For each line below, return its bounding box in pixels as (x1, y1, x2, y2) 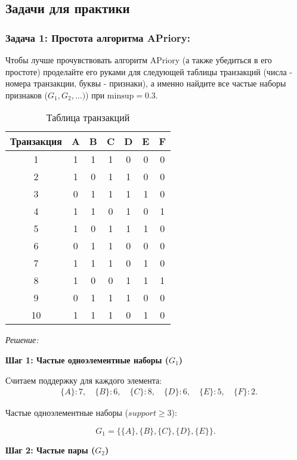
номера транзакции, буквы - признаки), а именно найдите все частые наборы (5, 77, 286, 89)
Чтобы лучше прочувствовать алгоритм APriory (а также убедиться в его (5, 54, 272, 66)
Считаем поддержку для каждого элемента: (5, 373, 162, 386)
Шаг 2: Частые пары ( (5, 443, 95, 456)
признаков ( (5, 88, 48, 101)
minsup (107, 91, 134, 100)
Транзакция (10, 134, 62, 149)
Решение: (5, 334, 39, 346)
